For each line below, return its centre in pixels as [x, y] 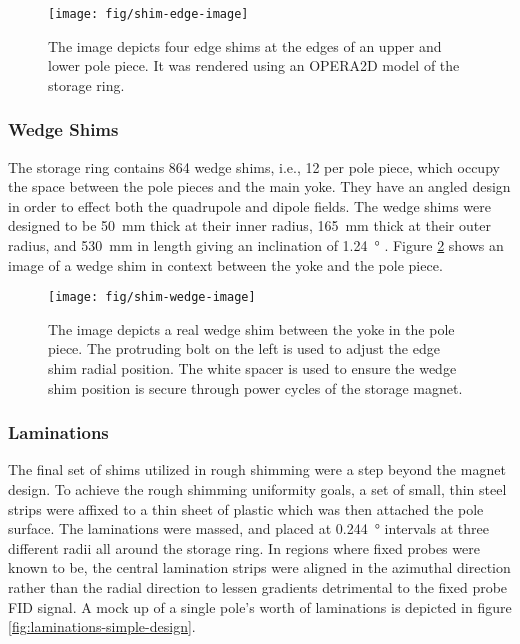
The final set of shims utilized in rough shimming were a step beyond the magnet [257, 469]
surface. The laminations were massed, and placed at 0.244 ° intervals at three [248, 528]
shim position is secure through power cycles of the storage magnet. [255, 387]
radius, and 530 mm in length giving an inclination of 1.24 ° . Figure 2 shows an [256, 245]
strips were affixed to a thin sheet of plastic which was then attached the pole [246, 508]
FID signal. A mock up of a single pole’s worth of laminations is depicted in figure [260, 606]
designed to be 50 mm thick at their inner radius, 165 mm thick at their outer [249, 225]
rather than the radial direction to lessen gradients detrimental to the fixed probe [258, 587]
